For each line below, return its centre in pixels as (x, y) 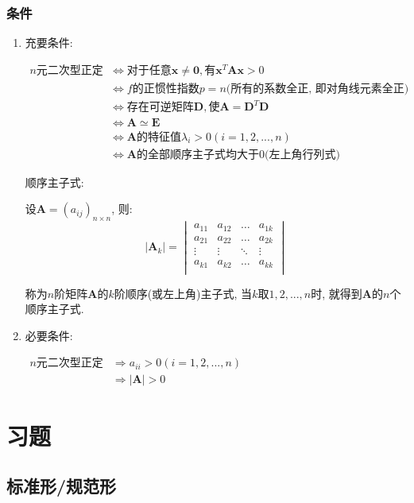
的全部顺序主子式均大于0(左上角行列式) (238, 155)
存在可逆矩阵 (160, 108)
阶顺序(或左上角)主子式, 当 (183, 293)
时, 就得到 (337, 293)
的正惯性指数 (166, 89)
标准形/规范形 (62, 486)
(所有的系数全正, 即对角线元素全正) (317, 89)
